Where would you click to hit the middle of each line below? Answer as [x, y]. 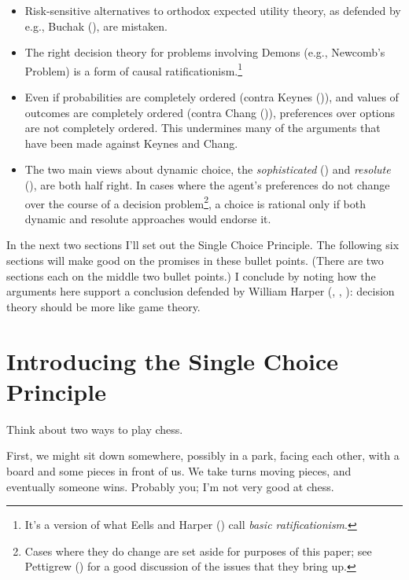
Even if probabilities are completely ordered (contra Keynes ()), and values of [212, 97]
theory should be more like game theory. [103, 306]
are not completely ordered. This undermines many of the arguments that [203, 128]
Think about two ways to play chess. [95, 429]
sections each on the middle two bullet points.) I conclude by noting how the [191, 275]
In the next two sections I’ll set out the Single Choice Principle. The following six [203, 245]
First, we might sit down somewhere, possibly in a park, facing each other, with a [203, 455]
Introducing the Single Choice [173, 360]
